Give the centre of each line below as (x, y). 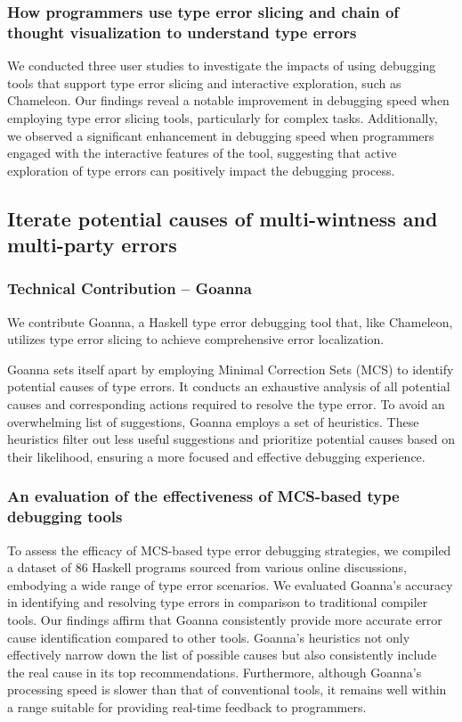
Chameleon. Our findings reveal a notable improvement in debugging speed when (228, 100)
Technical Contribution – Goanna (130, 288)
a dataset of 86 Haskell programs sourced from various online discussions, (207, 567)
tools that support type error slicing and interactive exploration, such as (204, 82)
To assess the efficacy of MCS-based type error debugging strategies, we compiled (229, 550)
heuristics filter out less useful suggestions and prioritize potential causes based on (231, 439)
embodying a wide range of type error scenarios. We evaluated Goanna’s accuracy (230, 584)
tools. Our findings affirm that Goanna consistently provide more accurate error (225, 619)
